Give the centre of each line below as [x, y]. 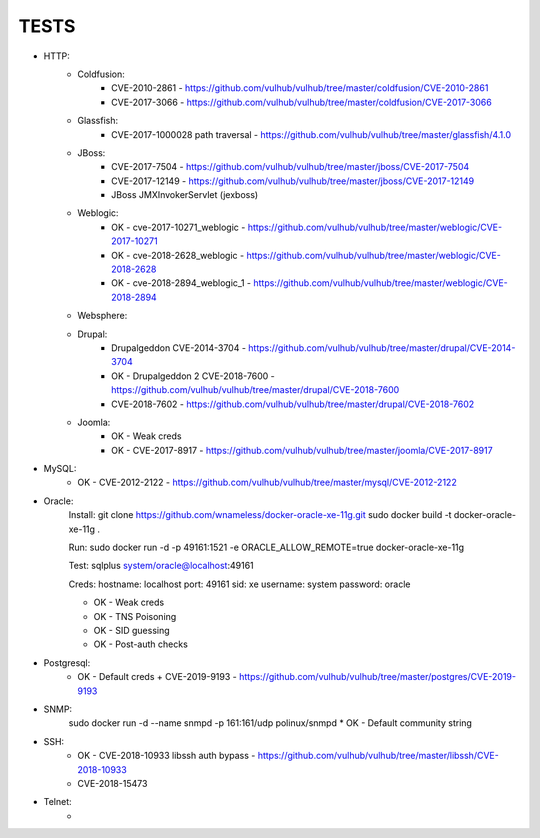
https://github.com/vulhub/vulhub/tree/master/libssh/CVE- [378, 756]
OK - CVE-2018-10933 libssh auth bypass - [166, 756]
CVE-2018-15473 [112, 783]
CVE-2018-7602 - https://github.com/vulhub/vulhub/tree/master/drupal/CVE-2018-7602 [293, 404]
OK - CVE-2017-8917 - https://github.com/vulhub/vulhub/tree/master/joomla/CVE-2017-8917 [302, 450]
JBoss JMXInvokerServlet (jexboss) [185, 195]
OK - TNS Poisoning [135, 616]
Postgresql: [67, 662]
